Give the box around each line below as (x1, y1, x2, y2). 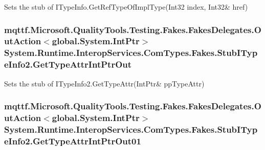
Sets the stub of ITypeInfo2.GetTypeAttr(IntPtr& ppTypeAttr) (4, 78, 205, 88)
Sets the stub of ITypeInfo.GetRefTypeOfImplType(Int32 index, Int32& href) (4, 2, 248, 12)
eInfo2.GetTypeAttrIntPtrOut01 (4, 134, 141, 147)
